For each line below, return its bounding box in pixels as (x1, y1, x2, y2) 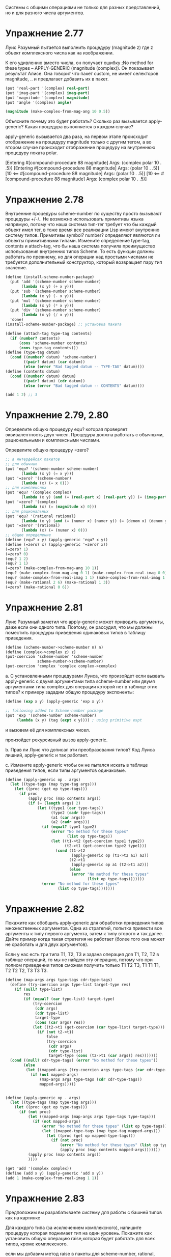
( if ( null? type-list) (14, 987, 63, 992)
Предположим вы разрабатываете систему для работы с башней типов (5, 1209, 162, 1216)
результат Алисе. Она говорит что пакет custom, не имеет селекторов (5, 70, 159, 76)
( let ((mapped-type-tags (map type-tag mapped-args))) (41, 1128, 160, 1133)
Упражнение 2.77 (5, 27, 84, 39)
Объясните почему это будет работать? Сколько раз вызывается (5, 118, 148, 124)
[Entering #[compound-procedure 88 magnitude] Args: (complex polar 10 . (5, 160, 162, 166)
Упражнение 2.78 (5, 193, 84, 205)
